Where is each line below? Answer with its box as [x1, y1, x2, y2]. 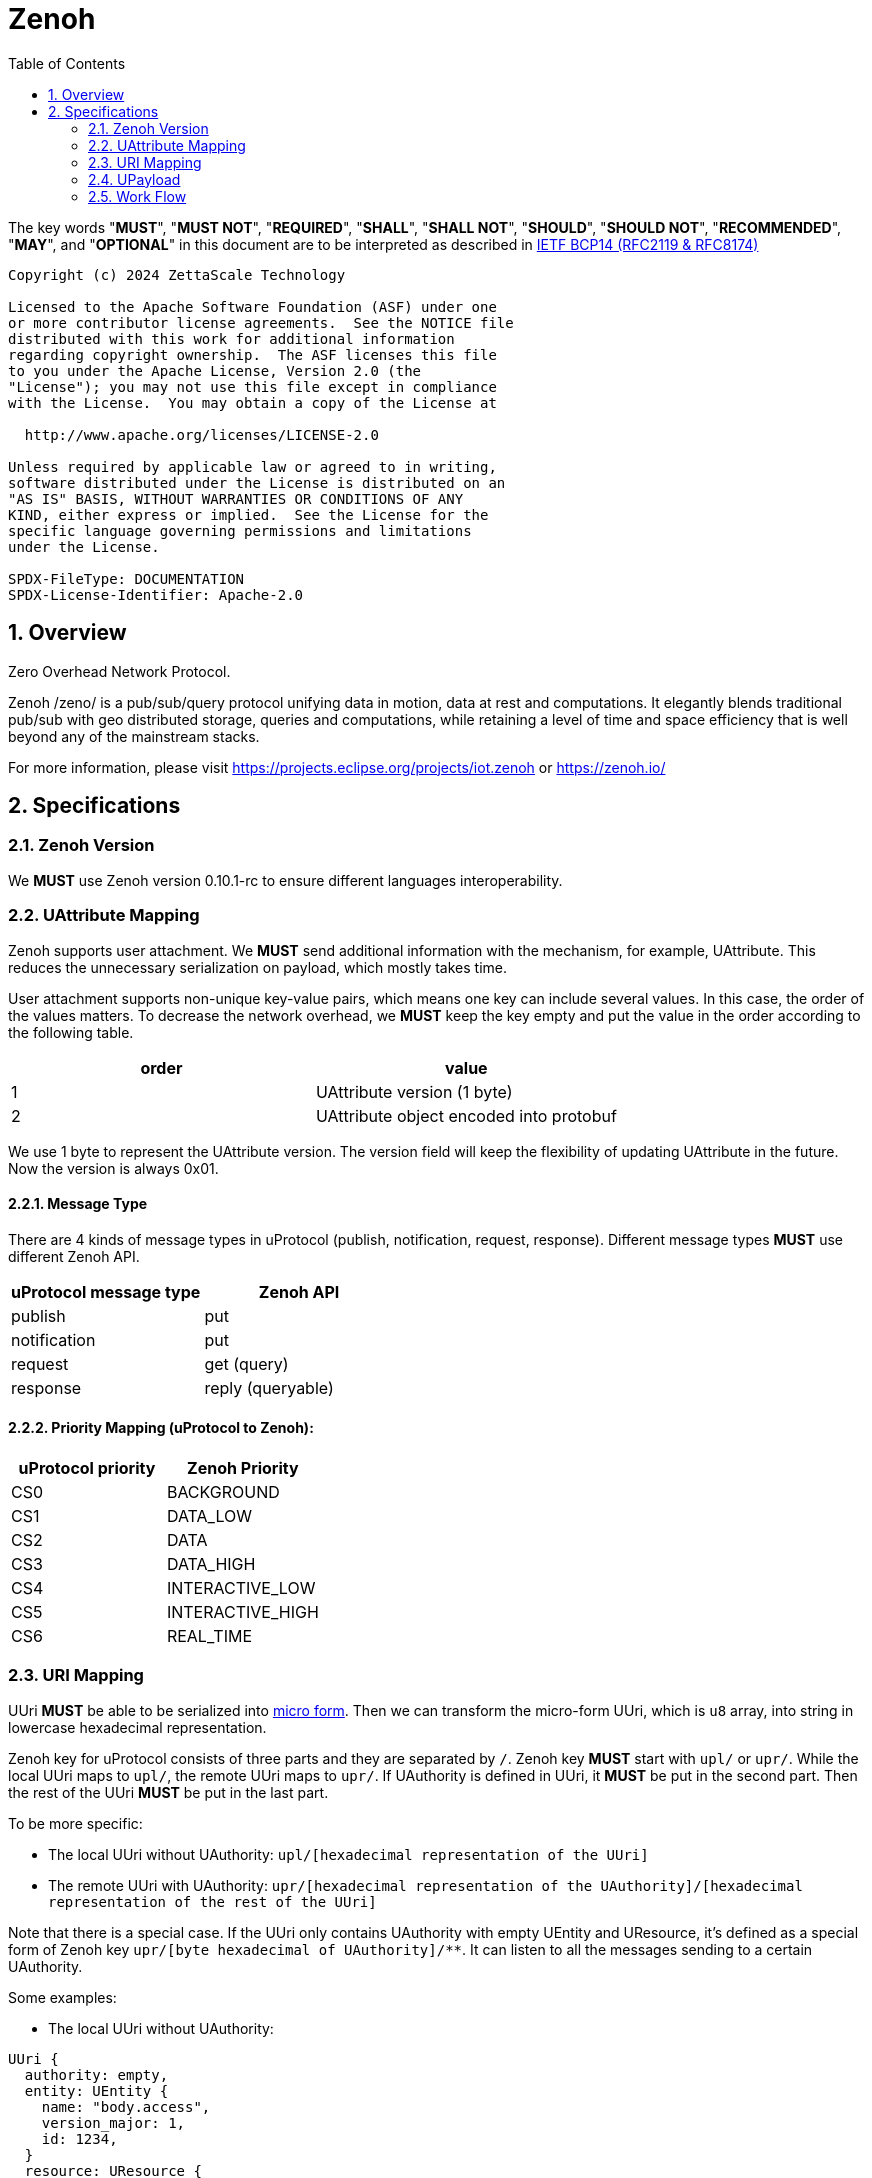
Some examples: [8, 1988, 117, 2006]
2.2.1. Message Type [8, 1195, 148, 1213]
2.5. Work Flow [88, 187, 187, 205]
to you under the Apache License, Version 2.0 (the [8, 362, 422, 379]
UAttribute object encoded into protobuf [315, 1105, 617, 1126]
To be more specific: [8, 1814, 143, 1832]
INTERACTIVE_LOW [166, 1578, 316, 1598]
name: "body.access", [41, 2098, 211, 2115]
